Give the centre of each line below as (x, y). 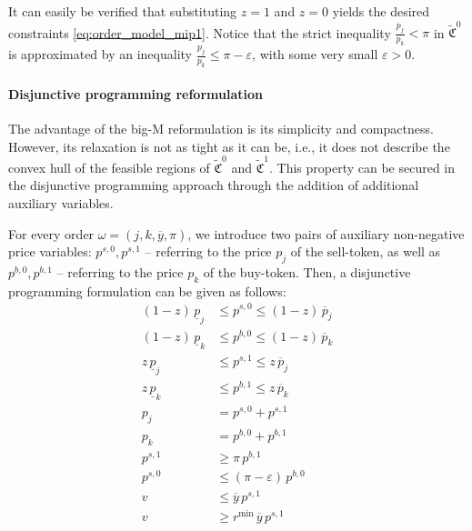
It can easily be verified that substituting (123, 11)
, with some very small (315, 54)
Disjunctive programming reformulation (136, 93)
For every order (51, 233)
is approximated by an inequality (100, 54)
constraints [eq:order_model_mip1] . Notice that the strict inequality (200, 32)
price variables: (50, 251)
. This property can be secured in (362, 167)
